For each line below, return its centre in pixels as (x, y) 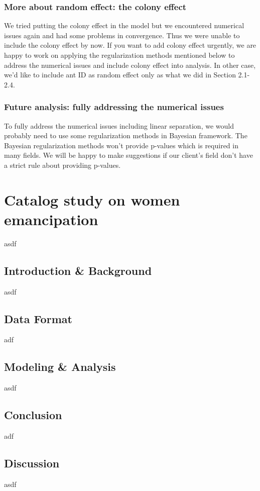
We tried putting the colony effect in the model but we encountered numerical (124, 25)
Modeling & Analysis (60, 367)
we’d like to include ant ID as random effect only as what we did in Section (120, 75)
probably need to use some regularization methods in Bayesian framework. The (126, 135)
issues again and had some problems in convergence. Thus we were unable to (122, 35)
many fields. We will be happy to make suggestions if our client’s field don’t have (128, 155)
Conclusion (33, 415)
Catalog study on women (92, 199)
